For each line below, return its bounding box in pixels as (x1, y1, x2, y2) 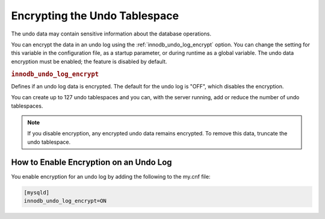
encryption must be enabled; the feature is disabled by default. (11, 58, 167, 65)
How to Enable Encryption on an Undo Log (11, 157, 172, 167)
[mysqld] (23, 189, 50, 196)
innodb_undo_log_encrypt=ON (23, 197, 107, 204)
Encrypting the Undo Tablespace (11, 9, 179, 22)
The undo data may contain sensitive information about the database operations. (11, 30, 212, 37)
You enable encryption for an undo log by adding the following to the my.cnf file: (11, 173, 211, 180)
